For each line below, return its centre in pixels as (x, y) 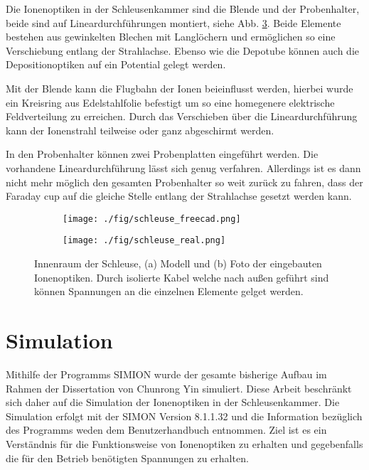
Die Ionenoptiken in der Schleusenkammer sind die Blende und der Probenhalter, (183, 9)
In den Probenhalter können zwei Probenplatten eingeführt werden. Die (162, 154)
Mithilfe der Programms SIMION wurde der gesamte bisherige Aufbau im (166, 374)
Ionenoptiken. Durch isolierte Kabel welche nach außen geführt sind (182, 277)
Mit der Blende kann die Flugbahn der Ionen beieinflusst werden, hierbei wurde (180, 88)
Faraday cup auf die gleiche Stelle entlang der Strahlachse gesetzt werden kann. (179, 196)
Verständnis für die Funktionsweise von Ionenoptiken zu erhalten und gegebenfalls (184, 443)
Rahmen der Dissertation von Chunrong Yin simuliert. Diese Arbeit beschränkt (179, 388)
